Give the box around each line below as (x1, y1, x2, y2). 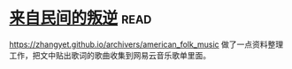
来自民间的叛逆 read (9, 8, 152, 28)
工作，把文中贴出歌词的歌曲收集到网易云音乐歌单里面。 (9, 50, 211, 60)
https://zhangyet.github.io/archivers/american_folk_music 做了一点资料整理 (9, 39, 284, 50)
